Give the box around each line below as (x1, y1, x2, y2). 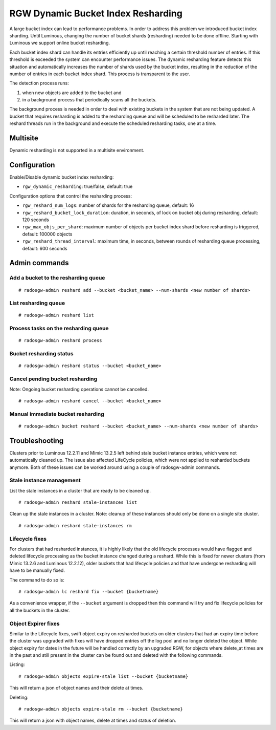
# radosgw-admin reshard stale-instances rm (18, 523, 132, 528)
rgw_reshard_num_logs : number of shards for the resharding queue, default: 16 (22, 202, 194, 208)
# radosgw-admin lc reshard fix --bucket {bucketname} (18, 589, 159, 594)
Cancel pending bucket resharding (9, 375, 98, 382)
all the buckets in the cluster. (9, 607, 70, 613)
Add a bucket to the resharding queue (9, 274, 105, 282)
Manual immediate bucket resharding (9, 410, 104, 417)
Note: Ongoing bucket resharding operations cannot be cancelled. (9, 386, 149, 392)
